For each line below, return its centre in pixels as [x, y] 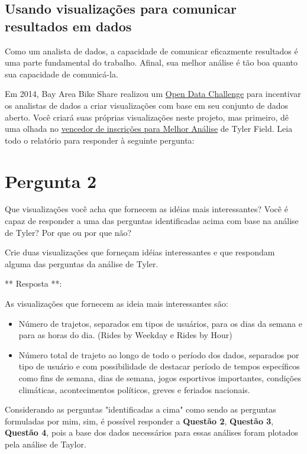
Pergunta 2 [51, 181]
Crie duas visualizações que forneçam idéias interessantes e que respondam [140, 252]
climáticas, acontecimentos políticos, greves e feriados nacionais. [134, 389]
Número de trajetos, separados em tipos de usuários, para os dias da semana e [160, 323]
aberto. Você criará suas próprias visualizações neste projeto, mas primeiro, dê [147, 117]
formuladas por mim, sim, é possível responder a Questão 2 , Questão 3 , [139, 421]
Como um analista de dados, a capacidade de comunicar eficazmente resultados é [151, 51]
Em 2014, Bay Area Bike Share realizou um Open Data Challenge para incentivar [153, 94]
